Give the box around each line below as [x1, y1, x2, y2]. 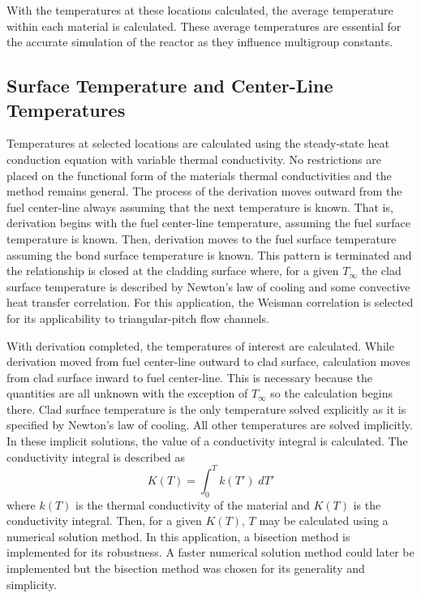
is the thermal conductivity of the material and [75, 496, 310, 513]
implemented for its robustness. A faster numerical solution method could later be [6, 544, 415, 561]
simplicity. [6, 575, 57, 592]
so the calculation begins [270, 385, 393, 402]
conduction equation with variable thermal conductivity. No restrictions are [6, 150, 381, 167]
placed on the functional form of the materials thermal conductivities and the [6, 166, 392, 183]
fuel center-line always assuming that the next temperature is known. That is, [6, 198, 393, 215]
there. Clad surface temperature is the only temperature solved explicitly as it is [6, 400, 406, 417]
